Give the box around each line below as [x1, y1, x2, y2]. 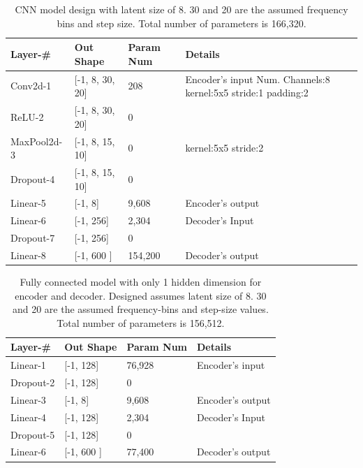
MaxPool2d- [10, 133, 63, 148]
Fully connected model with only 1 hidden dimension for [20, 275, 262, 288]
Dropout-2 [10, 375, 55, 390]
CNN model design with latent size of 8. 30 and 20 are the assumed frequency [15, 2, 348, 16]
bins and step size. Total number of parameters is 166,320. [57, 15, 306, 30]
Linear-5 [10, 196, 46, 210]
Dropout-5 [10, 427, 55, 441]
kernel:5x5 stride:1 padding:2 [185, 85, 309, 100]
